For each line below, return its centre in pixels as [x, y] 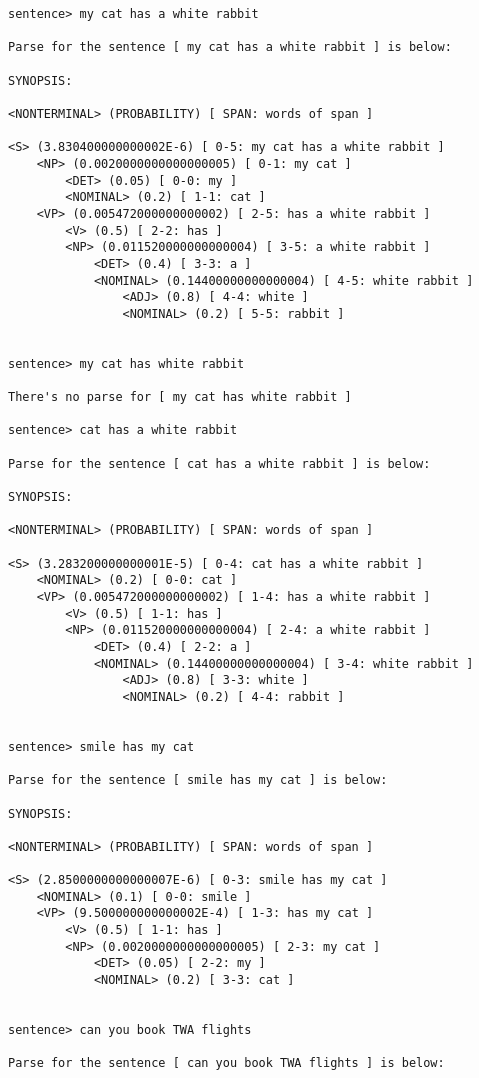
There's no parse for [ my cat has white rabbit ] [180, 397]
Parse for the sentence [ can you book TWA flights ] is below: [226, 1063]
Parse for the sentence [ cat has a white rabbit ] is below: [219, 463]
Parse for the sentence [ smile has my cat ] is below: [198, 780]
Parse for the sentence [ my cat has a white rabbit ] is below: [230, 47]
